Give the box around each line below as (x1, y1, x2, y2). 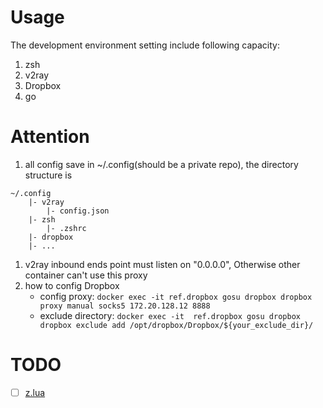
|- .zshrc (46, 223, 87, 233)
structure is (24, 169, 73, 181)
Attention (10, 126, 90, 148)
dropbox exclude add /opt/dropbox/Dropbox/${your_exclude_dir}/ (39, 320, 314, 330)
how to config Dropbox (24, 279, 120, 291)
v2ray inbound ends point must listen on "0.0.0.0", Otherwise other (24, 258, 301, 270)
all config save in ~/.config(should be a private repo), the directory (24, 158, 299, 170)
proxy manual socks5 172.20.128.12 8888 (39, 301, 211, 311)
